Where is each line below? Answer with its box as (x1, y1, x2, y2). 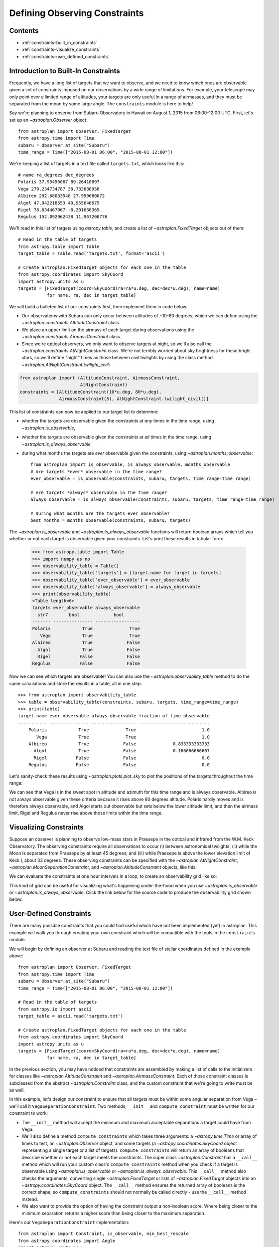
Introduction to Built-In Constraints (9, 66, 121, 75)
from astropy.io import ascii (18, 1006, 92, 1012)
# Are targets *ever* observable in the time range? (30, 469, 162, 474)
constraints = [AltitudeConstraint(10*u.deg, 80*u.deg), (19, 389, 162, 395)
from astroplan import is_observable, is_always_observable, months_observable (30, 462, 230, 467)
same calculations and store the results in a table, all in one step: (9, 680, 142, 686)
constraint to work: (9, 1110, 48, 1116)
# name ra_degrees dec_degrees (18, 172, 95, 178)
